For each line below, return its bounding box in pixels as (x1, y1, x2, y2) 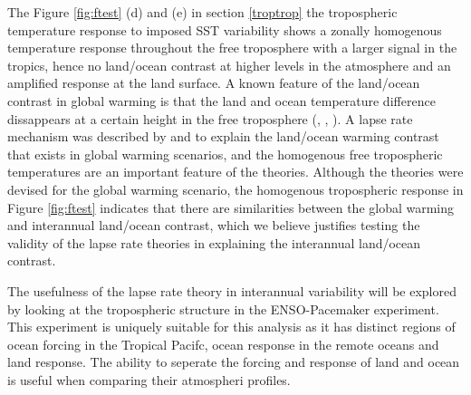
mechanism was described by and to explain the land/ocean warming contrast (7, 127, 439, 146)
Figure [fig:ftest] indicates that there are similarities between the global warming (7, 197, 455, 217)
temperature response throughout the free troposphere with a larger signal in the (7, 38, 457, 57)
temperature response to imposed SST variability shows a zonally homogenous (7, 20, 442, 39)
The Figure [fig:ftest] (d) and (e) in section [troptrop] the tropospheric (7, 3, 398, 21)
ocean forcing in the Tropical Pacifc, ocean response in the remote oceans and (7, 334, 439, 353)
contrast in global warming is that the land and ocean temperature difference (7, 91, 436, 110)
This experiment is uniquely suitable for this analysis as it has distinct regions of (7, 317, 456, 336)
